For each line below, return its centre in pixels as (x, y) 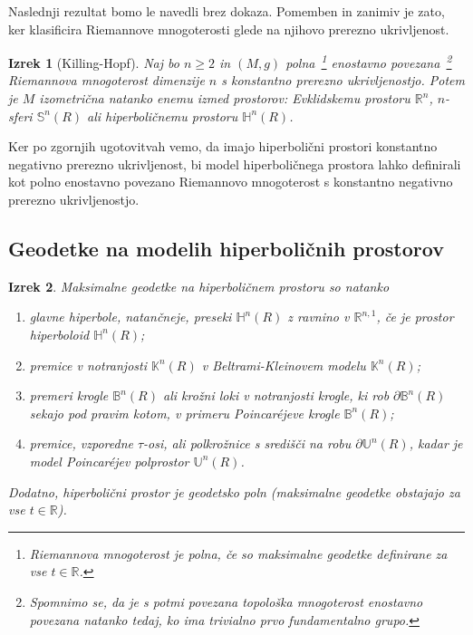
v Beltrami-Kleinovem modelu (284, 365)
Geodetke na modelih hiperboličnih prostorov (226, 248)
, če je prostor (415, 317)
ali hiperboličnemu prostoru (163, 115)
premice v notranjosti (88, 365)
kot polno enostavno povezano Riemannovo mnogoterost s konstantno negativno (231, 182)
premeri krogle (69, 395)
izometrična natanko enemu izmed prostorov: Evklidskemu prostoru (225, 98)
